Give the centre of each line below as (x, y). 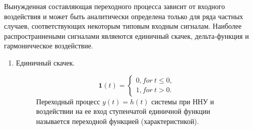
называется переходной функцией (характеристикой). (117, 121)
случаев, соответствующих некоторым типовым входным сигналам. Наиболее (123, 26)
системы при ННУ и (183, 101)
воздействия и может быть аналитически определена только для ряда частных (124, 16)
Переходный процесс (68, 101)
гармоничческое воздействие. (49, 46)
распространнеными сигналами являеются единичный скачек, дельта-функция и (126, 36)
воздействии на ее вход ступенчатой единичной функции (123, 111)
